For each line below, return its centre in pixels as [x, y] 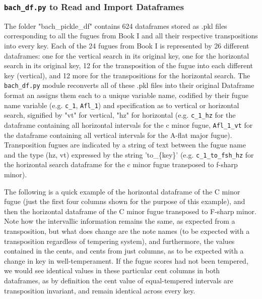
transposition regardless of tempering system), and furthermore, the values [119, 241]
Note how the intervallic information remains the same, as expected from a [120, 221]
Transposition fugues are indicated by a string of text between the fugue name [125, 145]
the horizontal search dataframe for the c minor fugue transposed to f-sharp [121, 164]
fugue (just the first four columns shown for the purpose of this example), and [125, 201]
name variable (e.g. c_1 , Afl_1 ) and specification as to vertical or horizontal [122, 105]
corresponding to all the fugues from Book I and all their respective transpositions [131, 36]
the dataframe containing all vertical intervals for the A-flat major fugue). [118, 135]
